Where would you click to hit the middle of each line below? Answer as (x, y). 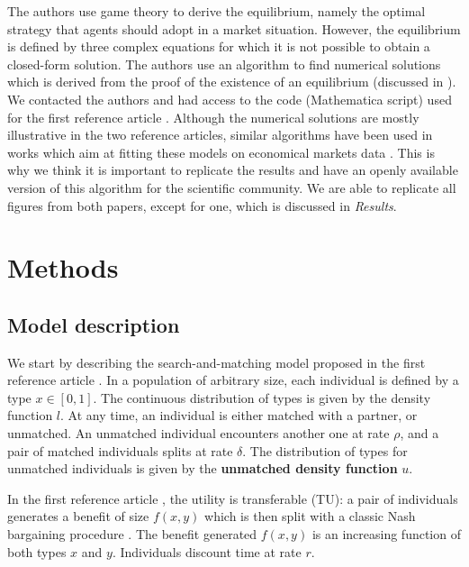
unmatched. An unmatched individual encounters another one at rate (198, 433)
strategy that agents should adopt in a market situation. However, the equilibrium (234, 28)
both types (37, 551)
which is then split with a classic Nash (310, 516)
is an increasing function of (386, 534)
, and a (419, 433)
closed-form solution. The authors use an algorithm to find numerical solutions (224, 64)
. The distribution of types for (325, 450)
